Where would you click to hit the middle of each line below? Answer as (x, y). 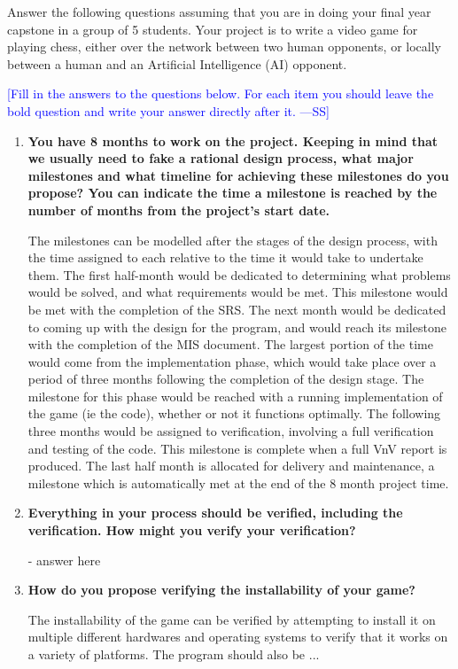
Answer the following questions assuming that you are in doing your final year (219, 12)
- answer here (64, 560)
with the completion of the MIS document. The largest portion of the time (230, 344)
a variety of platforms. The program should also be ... (174, 654)
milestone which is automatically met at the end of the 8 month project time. (238, 482)
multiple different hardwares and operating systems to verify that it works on (238, 637)
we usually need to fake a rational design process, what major (221, 158)
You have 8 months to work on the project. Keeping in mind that (233, 140)
